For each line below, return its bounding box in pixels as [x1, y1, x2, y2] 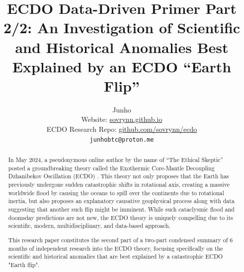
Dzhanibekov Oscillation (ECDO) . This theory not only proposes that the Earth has [8, 172, 229, 180]
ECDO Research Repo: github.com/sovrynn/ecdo [46, 124, 197, 134]
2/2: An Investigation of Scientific [3, 17, 241, 38]
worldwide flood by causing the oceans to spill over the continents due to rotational [8, 188, 224, 197]
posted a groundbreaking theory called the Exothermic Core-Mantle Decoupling [8, 163, 215, 172]
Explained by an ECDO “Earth [12, 56, 232, 76]
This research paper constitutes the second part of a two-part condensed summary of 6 [8, 235, 233, 244]
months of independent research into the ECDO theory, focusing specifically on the [8, 244, 223, 252]
